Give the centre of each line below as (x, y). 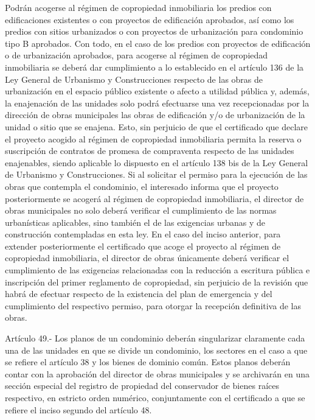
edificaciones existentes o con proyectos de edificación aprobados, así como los (150, 19)
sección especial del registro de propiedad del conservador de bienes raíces (142, 386)
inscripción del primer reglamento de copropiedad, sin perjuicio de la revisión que (157, 282)
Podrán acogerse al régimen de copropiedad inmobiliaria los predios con (138, 7)
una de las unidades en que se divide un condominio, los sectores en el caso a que (156, 350)
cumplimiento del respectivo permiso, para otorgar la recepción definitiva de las (153, 305)
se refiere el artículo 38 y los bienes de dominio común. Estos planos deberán (148, 362)
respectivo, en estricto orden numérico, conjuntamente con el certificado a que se (155, 397)
